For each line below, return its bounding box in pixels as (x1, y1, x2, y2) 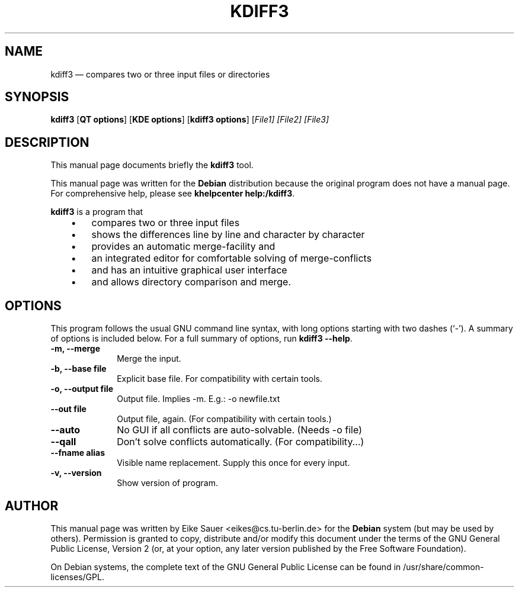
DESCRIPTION (5, 134, 89, 150)
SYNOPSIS (5, 89, 69, 105)
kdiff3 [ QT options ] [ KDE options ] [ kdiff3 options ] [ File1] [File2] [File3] (50, 114, 329, 125)
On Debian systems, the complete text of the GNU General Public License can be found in (50, 561, 401, 572)
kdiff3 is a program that (50, 207, 143, 217)
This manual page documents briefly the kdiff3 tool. (50, 160, 254, 170)
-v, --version (50, 468, 102, 478)
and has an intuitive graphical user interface (91, 264, 287, 276)
